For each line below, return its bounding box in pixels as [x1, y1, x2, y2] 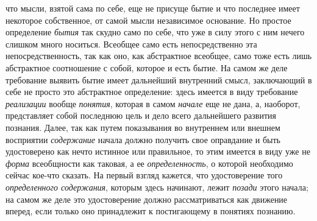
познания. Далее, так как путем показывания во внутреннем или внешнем [5, 121, 280, 133]
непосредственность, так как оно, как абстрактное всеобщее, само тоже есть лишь [5, 49, 312, 62]
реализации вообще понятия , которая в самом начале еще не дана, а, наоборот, [5, 97, 301, 110]
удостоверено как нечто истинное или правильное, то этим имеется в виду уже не [5, 145, 310, 158]
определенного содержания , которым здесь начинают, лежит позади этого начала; [5, 180, 308, 193]
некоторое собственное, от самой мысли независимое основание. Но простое [5, 13, 291, 26]
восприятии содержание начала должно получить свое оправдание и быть [5, 133, 280, 146]
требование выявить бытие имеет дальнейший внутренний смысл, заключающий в [5, 73, 312, 86]
